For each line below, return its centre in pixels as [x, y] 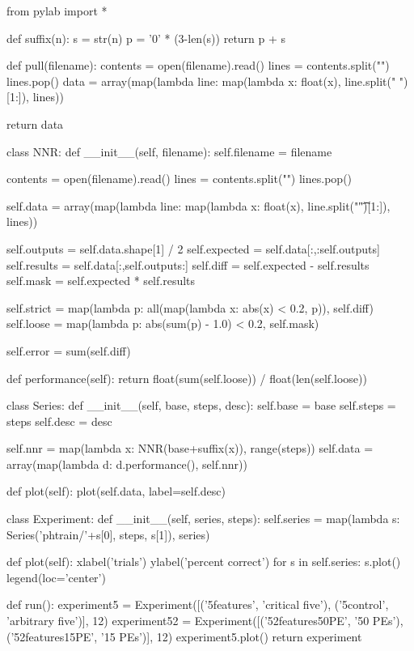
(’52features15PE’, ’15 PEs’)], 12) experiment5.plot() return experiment [184, 636]
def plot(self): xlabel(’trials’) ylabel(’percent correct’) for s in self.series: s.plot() [204, 562]
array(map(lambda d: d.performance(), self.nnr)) [127, 464]
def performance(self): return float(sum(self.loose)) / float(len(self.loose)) [187, 378]
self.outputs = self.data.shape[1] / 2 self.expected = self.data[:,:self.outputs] [193, 248]
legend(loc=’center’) [56, 577]
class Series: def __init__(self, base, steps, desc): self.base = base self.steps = [201, 405]
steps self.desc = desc [59, 421]
